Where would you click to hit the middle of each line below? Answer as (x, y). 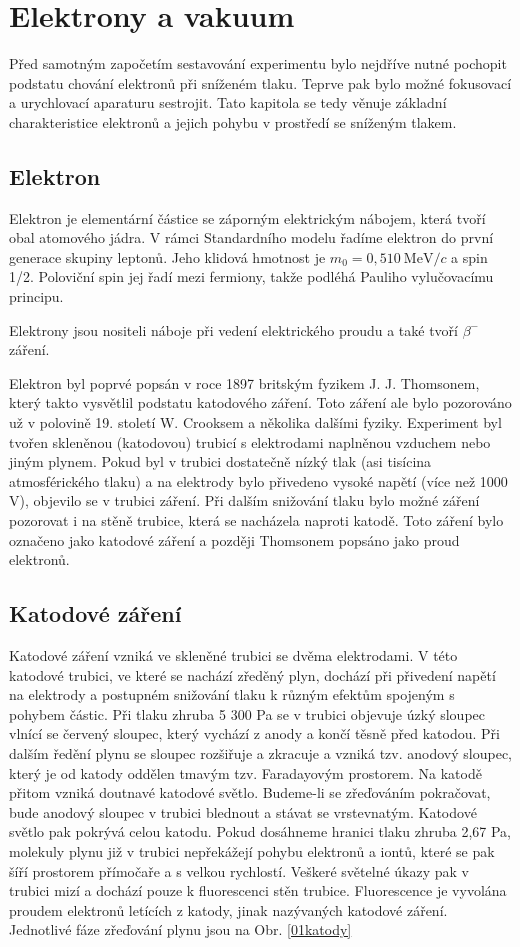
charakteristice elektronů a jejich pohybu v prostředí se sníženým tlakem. (233, 121)
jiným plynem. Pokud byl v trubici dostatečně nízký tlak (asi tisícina (220, 461)
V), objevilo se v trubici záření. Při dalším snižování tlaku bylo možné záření (244, 500)
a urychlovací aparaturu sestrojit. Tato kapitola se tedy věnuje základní (228, 102)
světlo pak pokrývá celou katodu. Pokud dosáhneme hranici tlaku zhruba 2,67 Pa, (260, 831)
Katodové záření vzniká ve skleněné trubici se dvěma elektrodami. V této (233, 655)
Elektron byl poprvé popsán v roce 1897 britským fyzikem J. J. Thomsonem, (244, 382)
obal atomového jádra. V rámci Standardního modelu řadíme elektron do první (251, 237)
